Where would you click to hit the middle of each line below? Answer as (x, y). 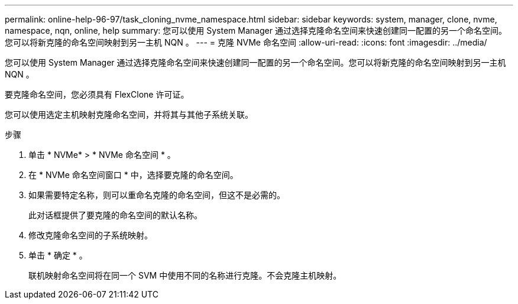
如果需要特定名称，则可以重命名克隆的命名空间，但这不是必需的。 (157, 195)
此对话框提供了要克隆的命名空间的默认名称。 (115, 215)
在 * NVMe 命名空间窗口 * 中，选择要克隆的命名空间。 (133, 175)
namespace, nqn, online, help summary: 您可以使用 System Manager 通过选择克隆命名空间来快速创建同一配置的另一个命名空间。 (256, 30)
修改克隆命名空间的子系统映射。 (90, 235)
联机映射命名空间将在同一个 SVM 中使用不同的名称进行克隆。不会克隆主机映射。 (185, 275)
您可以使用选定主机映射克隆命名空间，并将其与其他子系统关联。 (129, 114)
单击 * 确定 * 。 (58, 255)
